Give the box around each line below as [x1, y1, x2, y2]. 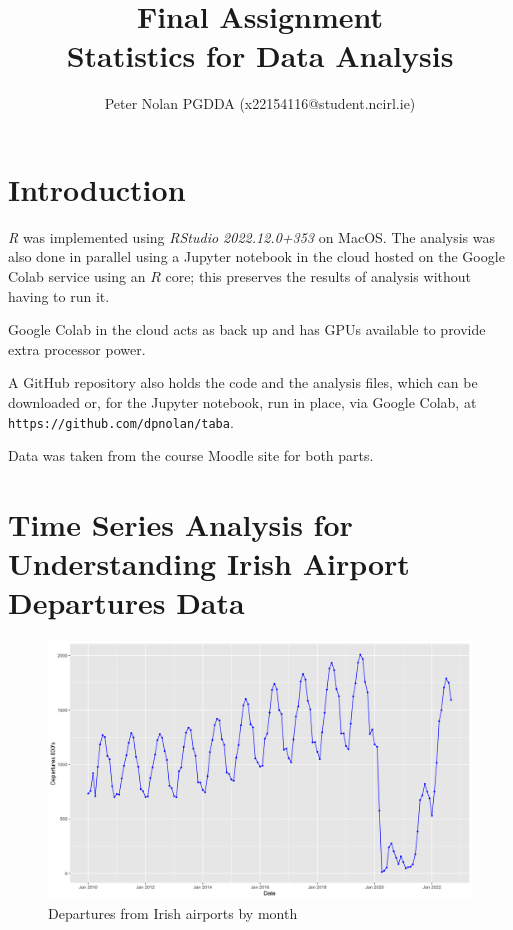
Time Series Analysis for [8, 504, 353, 545]
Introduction [8, 168, 186, 209]
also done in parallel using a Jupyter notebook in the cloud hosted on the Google [8, 246, 505, 267]
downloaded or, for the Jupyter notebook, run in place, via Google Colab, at [8, 392, 477, 412]
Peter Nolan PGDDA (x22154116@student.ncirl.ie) [104, 93, 416, 114]
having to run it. [8, 285, 110, 306]
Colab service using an [8, 266, 146, 287]
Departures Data [8, 582, 245, 623]
